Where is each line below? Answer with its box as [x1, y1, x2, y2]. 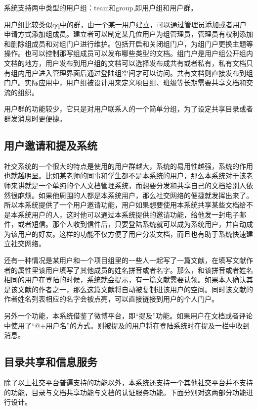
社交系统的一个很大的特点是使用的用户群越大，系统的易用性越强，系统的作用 [4, 160, 253, 171]
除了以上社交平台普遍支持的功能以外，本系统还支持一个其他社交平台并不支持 [4, 377, 253, 388]
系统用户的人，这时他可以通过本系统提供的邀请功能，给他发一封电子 [17, 209, 239, 219]
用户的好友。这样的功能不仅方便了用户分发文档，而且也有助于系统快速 [17, 228, 246, 239]
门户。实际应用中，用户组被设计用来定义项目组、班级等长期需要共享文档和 [4, 77, 246, 88]
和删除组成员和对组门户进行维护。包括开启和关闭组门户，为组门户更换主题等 [4, 38, 253, 49]
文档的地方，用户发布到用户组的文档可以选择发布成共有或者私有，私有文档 [4, 57, 246, 68]
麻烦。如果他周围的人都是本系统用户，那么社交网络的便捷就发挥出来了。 [17, 190, 253, 200]
